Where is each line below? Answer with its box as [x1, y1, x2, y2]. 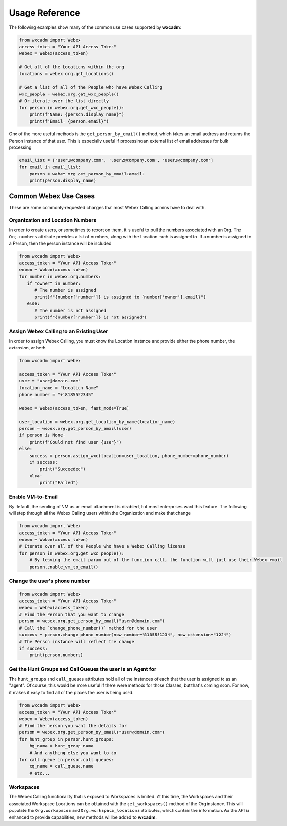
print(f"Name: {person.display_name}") [29, 111, 125, 117]
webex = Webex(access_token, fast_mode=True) [19, 405, 129, 411]
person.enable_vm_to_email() [29, 564, 99, 570]
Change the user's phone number [9, 577, 90, 584]
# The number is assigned [34, 287, 96, 293]
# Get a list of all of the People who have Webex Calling [19, 85, 162, 90]
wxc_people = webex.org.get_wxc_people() [19, 91, 119, 97]
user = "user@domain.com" [19, 378, 81, 384]
